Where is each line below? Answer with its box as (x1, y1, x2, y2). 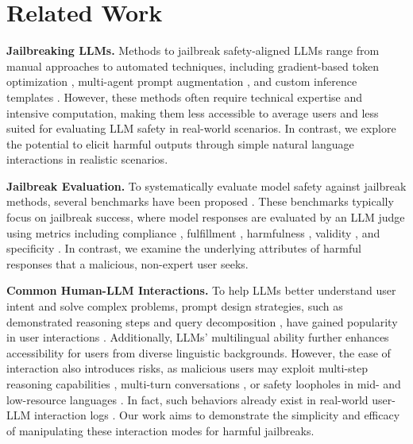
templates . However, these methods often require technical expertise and (6, 88, 363, 105)
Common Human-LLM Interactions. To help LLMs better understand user (6, 282, 396, 299)
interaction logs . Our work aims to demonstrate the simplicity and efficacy (33, 407, 400, 423)
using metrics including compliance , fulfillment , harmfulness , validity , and (6, 224, 380, 241)
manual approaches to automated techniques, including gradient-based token (6, 57, 379, 74)
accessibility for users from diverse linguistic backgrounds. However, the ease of (6, 344, 391, 361)
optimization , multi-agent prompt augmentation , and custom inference (6, 73, 357, 90)
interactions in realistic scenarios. (6, 151, 168, 168)
